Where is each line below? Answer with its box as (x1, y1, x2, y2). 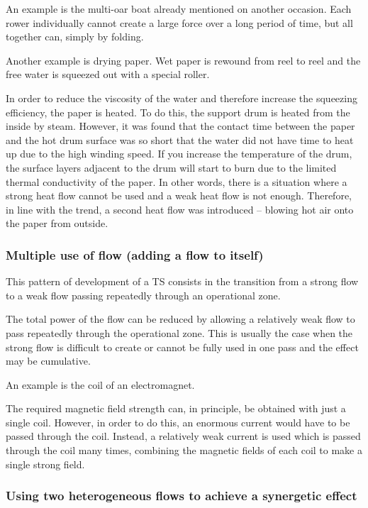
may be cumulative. (6, 353, 91, 368)
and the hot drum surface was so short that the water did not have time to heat (6, 132, 354, 147)
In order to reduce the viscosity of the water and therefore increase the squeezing (6, 90, 357, 105)
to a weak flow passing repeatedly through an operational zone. (6, 287, 281, 302)
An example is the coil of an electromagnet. (6, 377, 195, 392)
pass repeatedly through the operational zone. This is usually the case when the (6, 325, 353, 340)
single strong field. (6, 456, 85, 471)
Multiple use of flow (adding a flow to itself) (6, 245, 264, 263)
